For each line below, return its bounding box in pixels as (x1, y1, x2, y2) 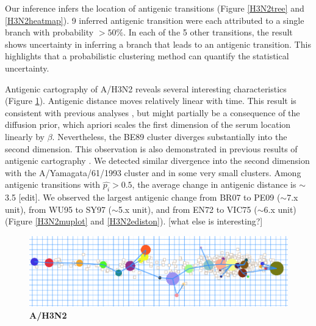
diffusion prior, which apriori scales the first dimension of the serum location (5, 118, 291, 131)
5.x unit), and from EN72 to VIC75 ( (118, 202, 257, 215)
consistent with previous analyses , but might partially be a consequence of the (5, 106, 300, 119)
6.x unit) (264, 202, 296, 215)
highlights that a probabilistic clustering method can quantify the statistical (5, 50, 289, 62)
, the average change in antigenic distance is (132, 178, 296, 191)
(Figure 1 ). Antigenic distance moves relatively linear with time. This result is (5, 94, 296, 107)
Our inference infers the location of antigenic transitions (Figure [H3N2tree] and (5, 2, 304, 14)
